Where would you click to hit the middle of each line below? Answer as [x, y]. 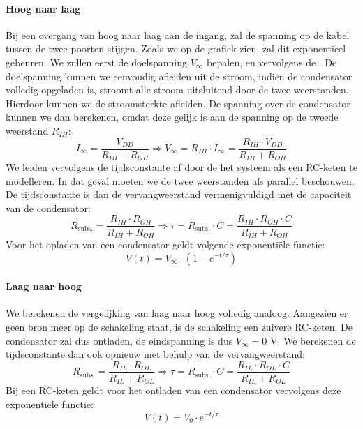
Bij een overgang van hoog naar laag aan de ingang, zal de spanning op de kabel [178, 35]
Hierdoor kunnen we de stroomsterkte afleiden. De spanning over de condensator [178, 103]
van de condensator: [48, 208]
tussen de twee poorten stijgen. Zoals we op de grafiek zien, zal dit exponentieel [176, 48]
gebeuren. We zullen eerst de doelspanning [97, 62]
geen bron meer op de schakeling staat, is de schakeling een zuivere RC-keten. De [179, 326]
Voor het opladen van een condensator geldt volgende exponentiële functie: [165, 244]
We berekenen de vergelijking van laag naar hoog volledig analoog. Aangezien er [177, 313]
